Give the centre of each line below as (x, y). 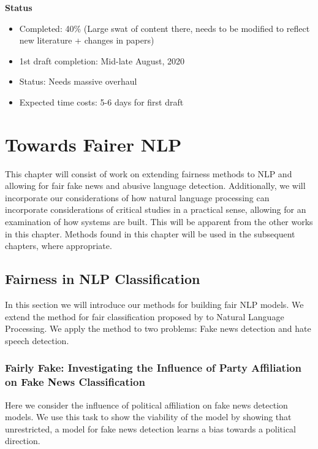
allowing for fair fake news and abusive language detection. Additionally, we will (155, 186)
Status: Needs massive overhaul (78, 81)
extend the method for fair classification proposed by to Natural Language (145, 316)
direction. (23, 441)
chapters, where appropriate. (59, 246)
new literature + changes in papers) (87, 40)
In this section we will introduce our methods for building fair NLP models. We (154, 305)
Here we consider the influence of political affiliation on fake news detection (146, 405)
